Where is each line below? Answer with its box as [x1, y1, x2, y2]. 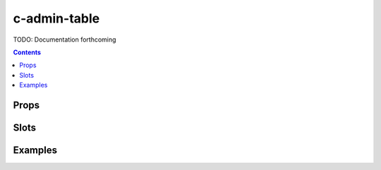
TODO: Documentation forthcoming [13, 35, 116, 44]
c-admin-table [13, 11, 100, 26]
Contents [13, 48, 42, 56]
